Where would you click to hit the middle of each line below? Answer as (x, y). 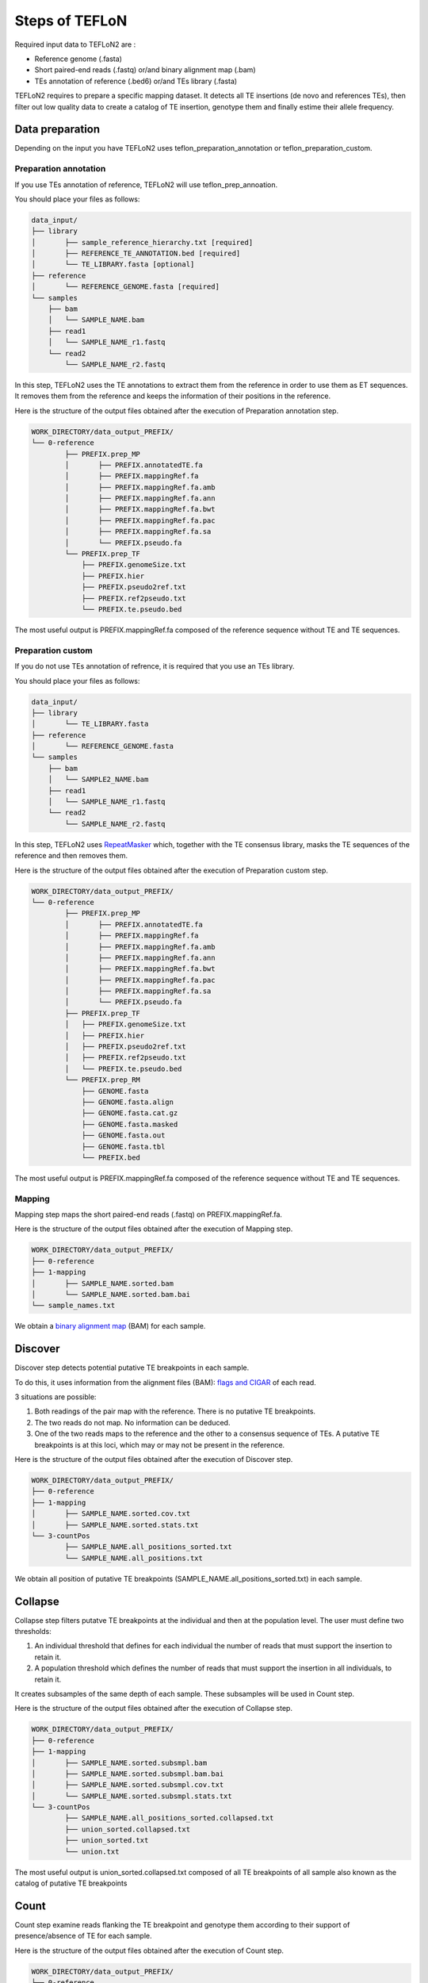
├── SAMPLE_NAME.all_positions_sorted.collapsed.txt (169, 1818)
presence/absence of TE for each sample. (83, 1936)
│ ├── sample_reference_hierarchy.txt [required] (142, 242)
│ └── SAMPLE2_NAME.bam (98, 780)
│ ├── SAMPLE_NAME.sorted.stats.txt (115, 1525)
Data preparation (57, 130)
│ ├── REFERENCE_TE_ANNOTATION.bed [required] (136, 253)
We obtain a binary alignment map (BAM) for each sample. (110, 1326)
